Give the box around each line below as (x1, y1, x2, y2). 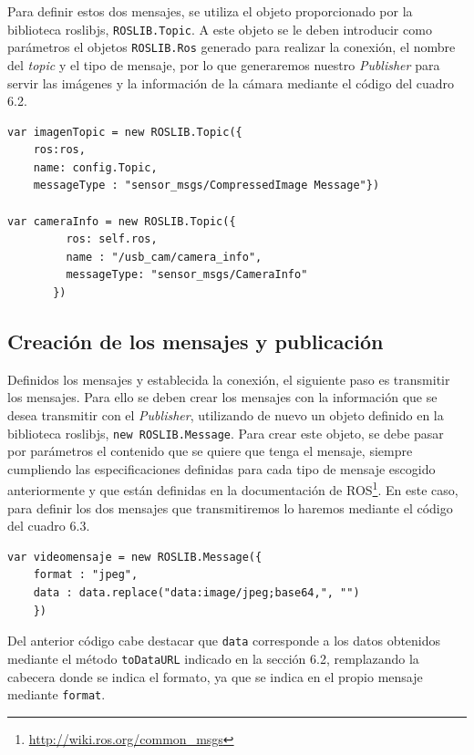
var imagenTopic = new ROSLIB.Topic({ (7, 125, 242, 139)
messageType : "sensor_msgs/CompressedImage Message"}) (33, 179, 380, 192)
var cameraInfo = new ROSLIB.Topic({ (7, 214, 236, 228)
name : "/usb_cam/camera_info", (66, 250, 263, 264)
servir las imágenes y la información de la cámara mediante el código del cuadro (7, 73, 454, 92)
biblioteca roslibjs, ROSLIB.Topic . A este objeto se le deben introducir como (7, 19, 432, 38)
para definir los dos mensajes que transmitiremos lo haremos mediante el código (7, 498, 453, 517)
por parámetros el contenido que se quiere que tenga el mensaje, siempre (7, 441, 413, 460)
